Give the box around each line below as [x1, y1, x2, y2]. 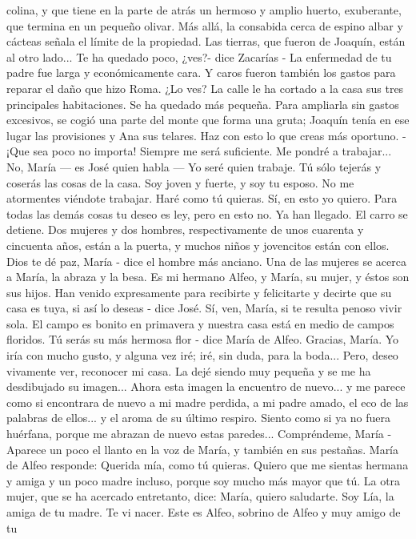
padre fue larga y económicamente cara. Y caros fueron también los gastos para [6, 64, 396, 81]
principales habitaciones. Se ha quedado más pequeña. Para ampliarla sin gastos [6, 95, 399, 112]
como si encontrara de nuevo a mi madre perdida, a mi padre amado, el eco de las [6, 393, 409, 410]
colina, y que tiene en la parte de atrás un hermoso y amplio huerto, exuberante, [6, 2, 402, 18]
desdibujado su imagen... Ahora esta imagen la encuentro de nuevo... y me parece [6, 378, 406, 395]
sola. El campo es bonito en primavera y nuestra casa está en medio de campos [6, 315, 394, 332]
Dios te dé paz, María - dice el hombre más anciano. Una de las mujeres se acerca [6, 252, 406, 269]
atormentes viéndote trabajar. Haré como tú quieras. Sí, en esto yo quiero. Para [6, 190, 398, 207]
